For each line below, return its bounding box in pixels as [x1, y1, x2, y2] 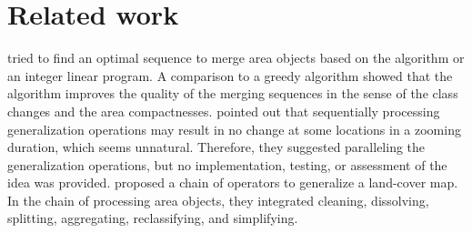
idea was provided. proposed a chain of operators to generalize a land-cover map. [7, 173, 458, 192]
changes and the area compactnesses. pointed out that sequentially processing [7, 101, 440, 120]
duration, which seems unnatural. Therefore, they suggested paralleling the [7, 137, 426, 157]
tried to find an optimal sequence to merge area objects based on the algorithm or [7, 48, 465, 67]
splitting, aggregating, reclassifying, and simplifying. [7, 208, 298, 228]
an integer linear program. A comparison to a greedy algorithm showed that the [7, 66, 453, 85]
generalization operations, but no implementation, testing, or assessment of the [7, 155, 447, 174]
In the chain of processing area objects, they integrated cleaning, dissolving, [7, 190, 429, 209]
